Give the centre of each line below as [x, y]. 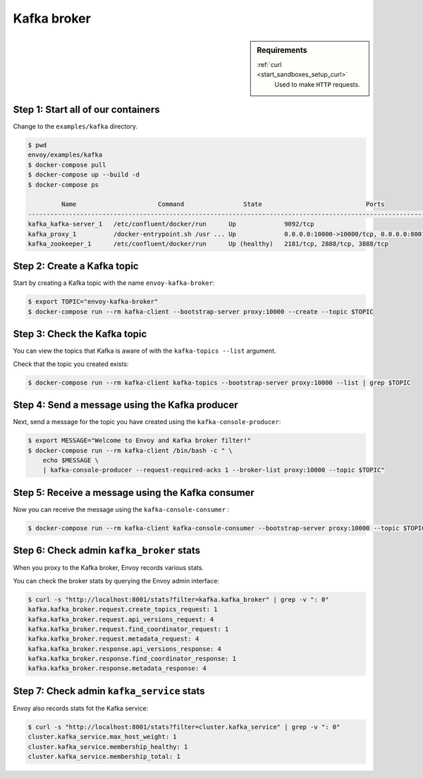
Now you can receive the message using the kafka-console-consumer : [121, 509]
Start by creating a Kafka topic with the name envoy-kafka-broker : [114, 283]
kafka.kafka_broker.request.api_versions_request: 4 [121, 619]
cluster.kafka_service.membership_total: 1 [104, 757]
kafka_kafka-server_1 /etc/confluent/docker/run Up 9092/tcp [171, 224]
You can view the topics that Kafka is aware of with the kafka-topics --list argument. [145, 351]
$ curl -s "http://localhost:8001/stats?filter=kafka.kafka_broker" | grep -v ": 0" [178, 599]
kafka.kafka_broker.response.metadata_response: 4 [117, 669]
